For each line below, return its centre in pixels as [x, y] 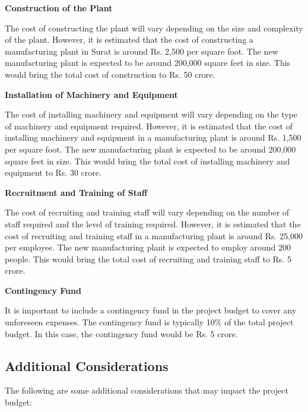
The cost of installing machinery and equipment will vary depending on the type [151, 114]
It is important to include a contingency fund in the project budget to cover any [151, 310]
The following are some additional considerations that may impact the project [147, 390]
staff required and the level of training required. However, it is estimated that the [153, 224]
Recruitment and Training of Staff [76, 192]
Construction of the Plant [59, 8]
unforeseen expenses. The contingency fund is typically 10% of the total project [149, 322]
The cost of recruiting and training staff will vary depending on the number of [147, 212]
